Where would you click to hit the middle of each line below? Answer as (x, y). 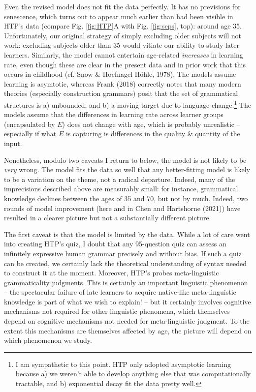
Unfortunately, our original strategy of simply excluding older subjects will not (123, 35)
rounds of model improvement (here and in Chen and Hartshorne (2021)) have (122, 208)
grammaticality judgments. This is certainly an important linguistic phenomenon (126, 282)
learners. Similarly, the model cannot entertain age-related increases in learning (124, 54)
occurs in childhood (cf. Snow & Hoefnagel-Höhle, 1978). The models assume (120, 74)
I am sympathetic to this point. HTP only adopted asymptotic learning (123, 364)
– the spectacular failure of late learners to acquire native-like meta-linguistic (120, 292)
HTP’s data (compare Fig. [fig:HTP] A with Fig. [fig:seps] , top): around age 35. (123, 26)
